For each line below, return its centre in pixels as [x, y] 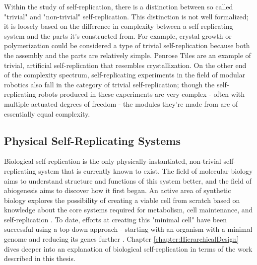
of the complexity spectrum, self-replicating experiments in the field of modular [125, 75]
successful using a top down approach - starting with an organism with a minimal [128, 229]
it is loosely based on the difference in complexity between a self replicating [119, 26]
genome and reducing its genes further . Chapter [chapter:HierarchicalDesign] [122, 239]
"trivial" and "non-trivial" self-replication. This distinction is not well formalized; [126, 16]
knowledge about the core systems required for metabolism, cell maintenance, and [128, 210]
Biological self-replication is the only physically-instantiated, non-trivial [113, 161]
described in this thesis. [40, 258]
